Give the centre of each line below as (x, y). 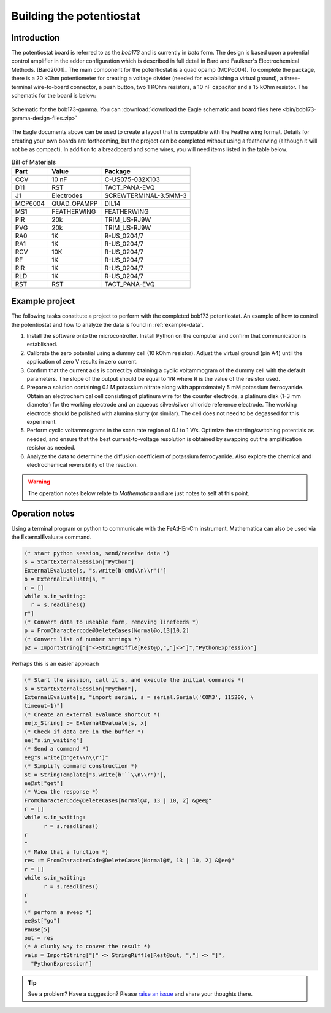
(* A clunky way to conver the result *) (87, 947)
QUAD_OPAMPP (75, 203)
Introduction (36, 38)
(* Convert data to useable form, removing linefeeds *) (112, 622)
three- (292, 78)
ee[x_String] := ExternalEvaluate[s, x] (86, 723)
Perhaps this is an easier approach (55, 664)
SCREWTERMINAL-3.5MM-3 (146, 195)
